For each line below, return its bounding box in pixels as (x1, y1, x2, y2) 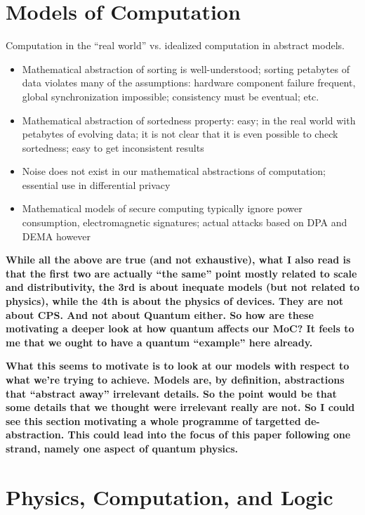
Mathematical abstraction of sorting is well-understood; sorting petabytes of (22, 61, 350, 76)
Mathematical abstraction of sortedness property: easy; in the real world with (22, 112, 356, 127)
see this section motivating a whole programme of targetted (6, 413, 301, 428)
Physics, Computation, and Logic (6, 482, 333, 511)
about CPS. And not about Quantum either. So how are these (6, 307, 314, 322)
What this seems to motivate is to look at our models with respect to (6, 358, 350, 373)
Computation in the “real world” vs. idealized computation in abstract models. (6, 38, 345, 53)
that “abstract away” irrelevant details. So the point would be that (6, 386, 337, 400)
